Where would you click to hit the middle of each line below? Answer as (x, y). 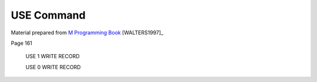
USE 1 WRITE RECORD (53, 56)
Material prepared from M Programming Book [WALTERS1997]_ (87, 33)
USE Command (48, 15)
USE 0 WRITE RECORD (53, 67)
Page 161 (21, 43)
